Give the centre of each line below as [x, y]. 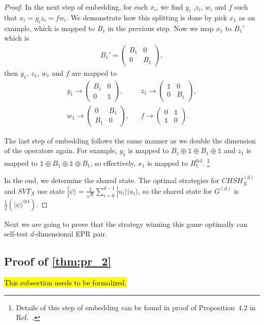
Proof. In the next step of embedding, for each [76, 7]
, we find [170, 7]
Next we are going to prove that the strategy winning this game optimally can [126, 224]
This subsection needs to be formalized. [65, 283]
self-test [16, 234]
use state [51, 190]
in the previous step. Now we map [161, 28]
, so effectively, [113, 162]
